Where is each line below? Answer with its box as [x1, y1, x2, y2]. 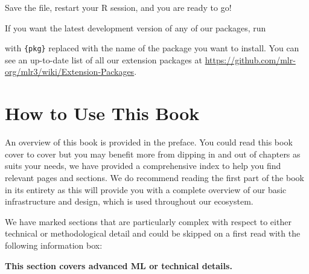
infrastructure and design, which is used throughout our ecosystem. [5, 195, 253, 208]
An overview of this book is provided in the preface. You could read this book [5, 136, 293, 148]
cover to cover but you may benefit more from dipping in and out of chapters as [5, 147, 301, 160]
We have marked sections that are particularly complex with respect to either [5, 215, 291, 228]
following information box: [5, 238, 103, 251]
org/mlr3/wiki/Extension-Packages [5, 65, 135, 78]
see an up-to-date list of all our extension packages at [5, 53, 202, 66]
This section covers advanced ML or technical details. [5, 259, 232, 272]
